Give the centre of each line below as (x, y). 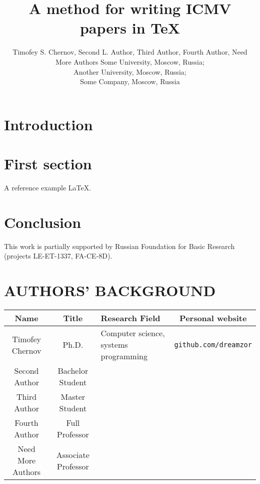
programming (124, 356)
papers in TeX (130, 28)
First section (48, 164)
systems (114, 345)
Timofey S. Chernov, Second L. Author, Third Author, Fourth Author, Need (130, 52)
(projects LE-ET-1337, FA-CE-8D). (58, 256)
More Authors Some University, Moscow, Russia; (130, 61)
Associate (73, 454)
